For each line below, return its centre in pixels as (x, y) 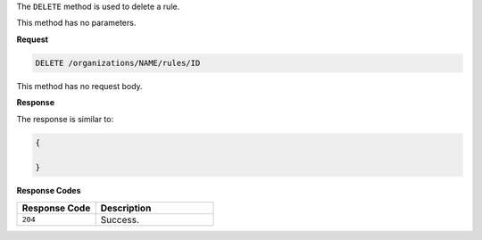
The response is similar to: (65, 119)
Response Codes (49, 191)
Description (126, 208)
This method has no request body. (79, 86)
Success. (120, 219)
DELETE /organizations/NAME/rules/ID (118, 63)
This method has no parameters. (76, 23)
